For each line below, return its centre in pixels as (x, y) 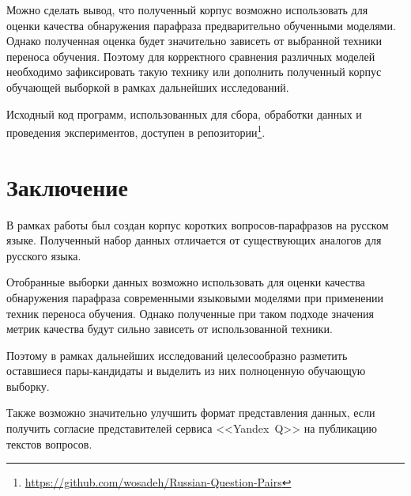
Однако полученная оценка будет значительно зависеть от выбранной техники (194, 41)
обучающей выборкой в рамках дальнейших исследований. (148, 87)
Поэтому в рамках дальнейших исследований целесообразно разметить (177, 355)
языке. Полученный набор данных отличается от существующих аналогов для (194, 240)
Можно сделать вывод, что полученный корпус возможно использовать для (187, 9)
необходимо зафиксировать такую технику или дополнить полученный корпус (194, 72)
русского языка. (44, 255)
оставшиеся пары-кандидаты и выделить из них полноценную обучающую (186, 371)
